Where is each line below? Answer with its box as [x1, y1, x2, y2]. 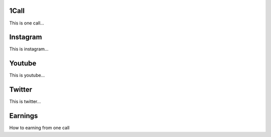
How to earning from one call [9, 125, 70, 131]
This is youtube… [9, 72, 45, 78]
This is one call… [9, 20, 45, 26]
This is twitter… [9, 98, 41, 104]
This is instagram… [9, 46, 49, 52]
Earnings [9, 111, 38, 120]
